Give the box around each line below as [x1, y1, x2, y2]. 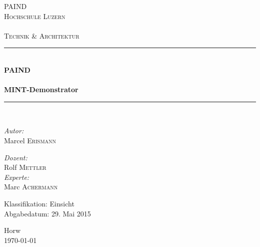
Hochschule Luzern [4, 11, 65, 21]
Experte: [4, 171, 29, 182]
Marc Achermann [4, 181, 58, 192]
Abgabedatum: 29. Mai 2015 [4, 208, 91, 218]
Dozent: [4, 152, 27, 162]
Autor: [4, 125, 24, 136]
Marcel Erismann [4, 135, 56, 145]
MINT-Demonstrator [4, 84, 78, 95]
